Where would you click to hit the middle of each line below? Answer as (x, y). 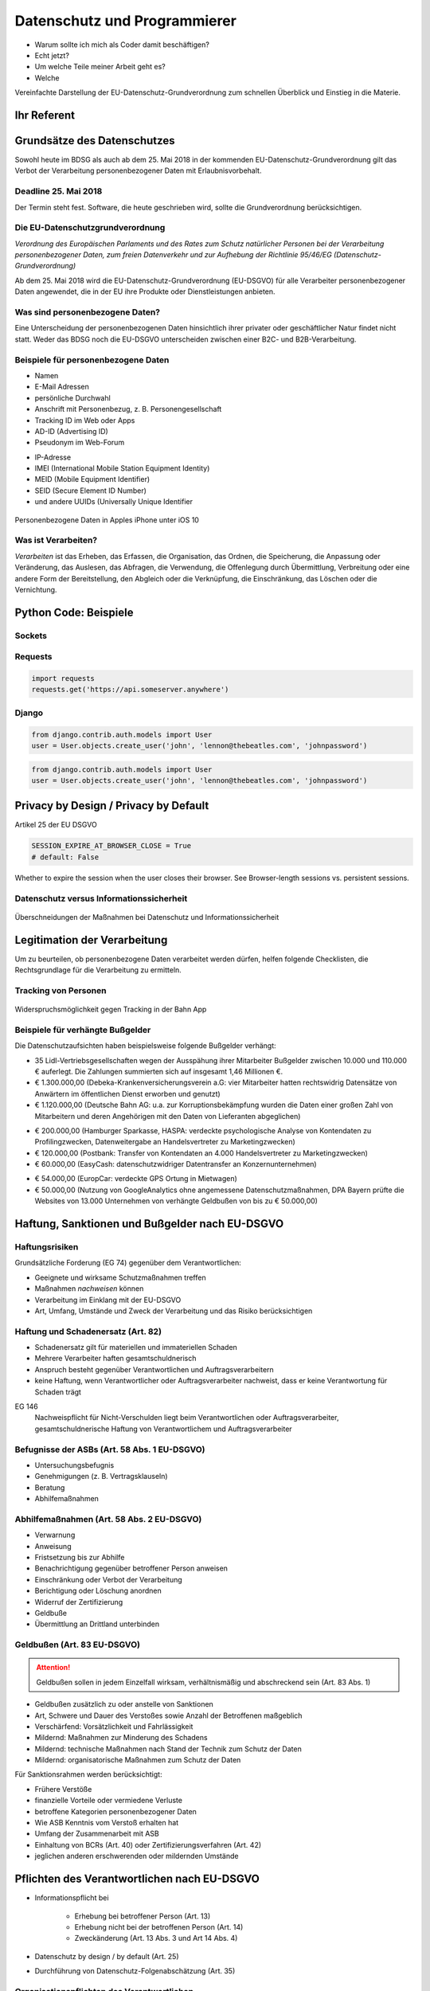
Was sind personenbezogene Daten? (88, 312)
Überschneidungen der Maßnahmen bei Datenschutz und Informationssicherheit (147, 917)
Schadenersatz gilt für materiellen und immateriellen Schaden (136, 1348)
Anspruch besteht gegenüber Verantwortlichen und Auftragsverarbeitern (154, 1369)
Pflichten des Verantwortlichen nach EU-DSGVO (137, 1879)
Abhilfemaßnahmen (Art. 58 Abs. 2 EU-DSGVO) (108, 1519)
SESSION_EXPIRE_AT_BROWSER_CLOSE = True (111, 846)
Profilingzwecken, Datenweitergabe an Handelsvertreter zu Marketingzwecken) (165, 1142)
